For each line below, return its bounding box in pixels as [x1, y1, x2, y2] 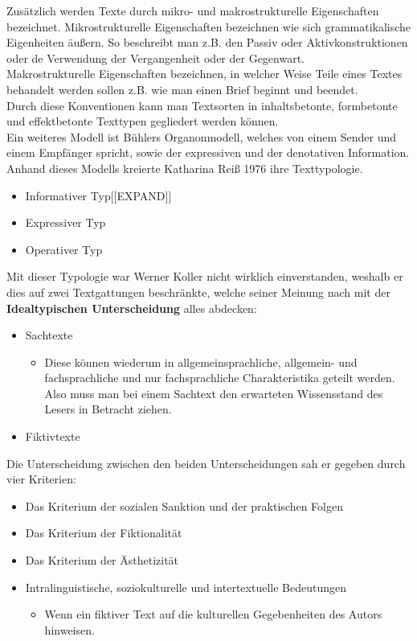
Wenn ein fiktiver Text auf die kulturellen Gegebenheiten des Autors [44, 606, 382, 623]
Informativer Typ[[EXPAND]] [25, 187, 172, 203]
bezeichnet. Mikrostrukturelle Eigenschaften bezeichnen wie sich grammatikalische [6, 18, 411, 35]
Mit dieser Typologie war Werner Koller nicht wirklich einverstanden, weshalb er [6, 268, 403, 285]
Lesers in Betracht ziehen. [44, 401, 172, 417]
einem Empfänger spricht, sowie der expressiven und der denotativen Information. [6, 144, 410, 161]
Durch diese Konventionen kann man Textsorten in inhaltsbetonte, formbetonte [6, 97, 398, 113]
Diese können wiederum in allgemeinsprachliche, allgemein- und [44, 353, 358, 370]
